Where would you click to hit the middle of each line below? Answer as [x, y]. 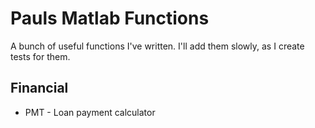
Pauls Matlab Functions [110, 18]
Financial [39, 88]
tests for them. [40, 56]
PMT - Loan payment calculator [90, 112]
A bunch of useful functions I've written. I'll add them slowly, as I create [157, 46]
